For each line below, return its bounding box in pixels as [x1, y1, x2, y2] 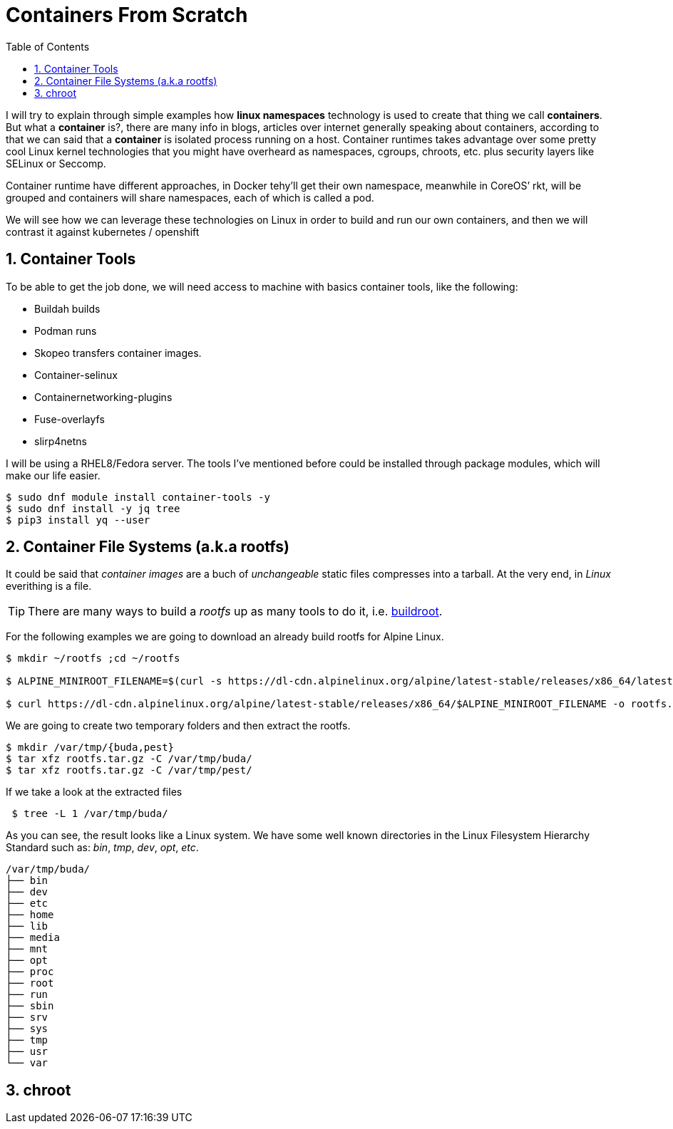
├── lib [6, 920, 48, 932]
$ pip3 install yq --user [6, 514, 150, 526]
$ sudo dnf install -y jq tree [6, 502, 180, 514]
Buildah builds [34, 302, 101, 315]
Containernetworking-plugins [34, 390, 173, 403]
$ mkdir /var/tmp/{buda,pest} [6, 742, 175, 754]
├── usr [6, 1046, 48, 1058]
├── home [6, 909, 54, 921]
